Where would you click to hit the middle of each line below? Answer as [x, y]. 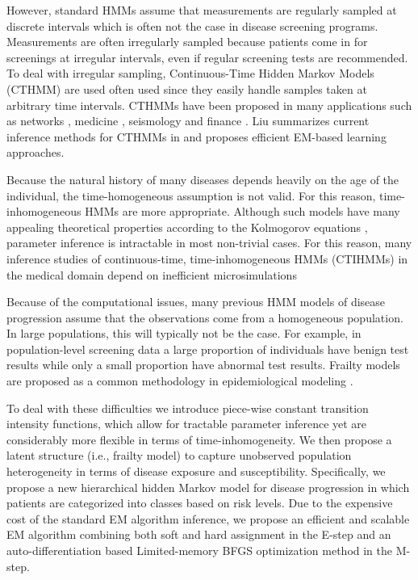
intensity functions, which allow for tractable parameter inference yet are [187, 424]
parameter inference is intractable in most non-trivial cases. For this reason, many [209, 243]
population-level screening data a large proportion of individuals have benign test [208, 349]
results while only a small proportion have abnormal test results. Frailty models [203, 365]
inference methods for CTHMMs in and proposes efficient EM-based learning [196, 136]
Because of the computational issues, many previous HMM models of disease [196, 302]
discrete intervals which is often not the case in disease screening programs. [192, 25]
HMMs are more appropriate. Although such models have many [242, 211]
